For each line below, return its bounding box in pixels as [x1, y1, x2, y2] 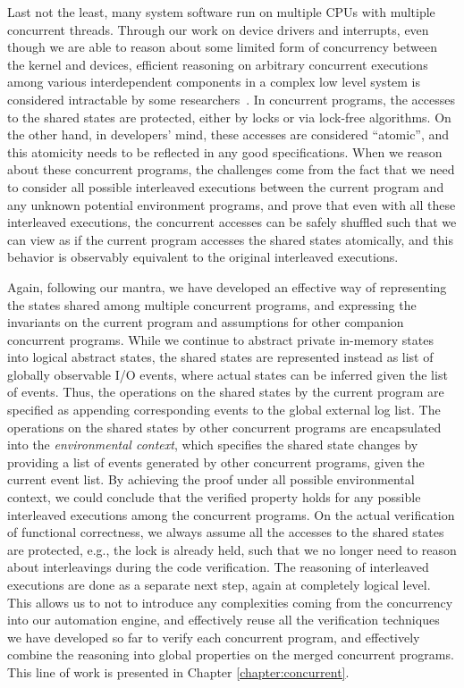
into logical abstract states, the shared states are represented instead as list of [7, 348, 434, 366]
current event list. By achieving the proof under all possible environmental [7, 470, 415, 489]
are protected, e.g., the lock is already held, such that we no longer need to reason [7, 540, 457, 558]
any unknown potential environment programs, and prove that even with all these [7, 195, 456, 214]
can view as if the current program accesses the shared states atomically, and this [7, 230, 453, 248]
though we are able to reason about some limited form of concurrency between [7, 38, 437, 56]
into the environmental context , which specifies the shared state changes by [7, 435, 418, 454]
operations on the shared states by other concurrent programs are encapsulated [7, 417, 442, 436]
